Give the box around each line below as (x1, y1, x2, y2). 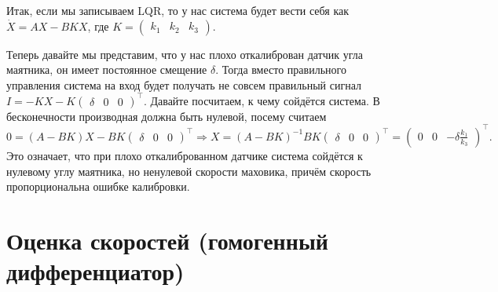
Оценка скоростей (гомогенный (6, 224, 328, 256)
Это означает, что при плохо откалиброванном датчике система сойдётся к (6, 147, 363, 163)
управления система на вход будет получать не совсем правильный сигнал (6, 76, 362, 93)
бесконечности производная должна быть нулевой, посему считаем (6, 108, 327, 124)
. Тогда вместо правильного (215, 61, 346, 78)
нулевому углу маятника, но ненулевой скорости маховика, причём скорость (6, 162, 372, 179)
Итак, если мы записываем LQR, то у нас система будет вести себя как (6, 2, 350, 18)
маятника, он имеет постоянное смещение (6, 61, 207, 78)
